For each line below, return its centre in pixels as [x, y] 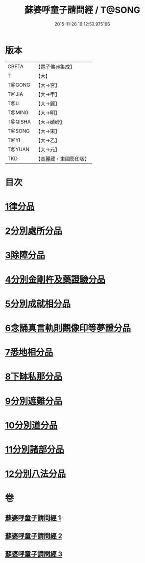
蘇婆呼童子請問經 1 [33, 518]
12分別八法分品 [36, 474]
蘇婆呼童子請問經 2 [34, 536]
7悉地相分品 [29, 353]
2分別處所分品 [34, 231]
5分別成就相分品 [38, 304]
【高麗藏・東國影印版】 [62, 159]
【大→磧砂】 [50, 122]
